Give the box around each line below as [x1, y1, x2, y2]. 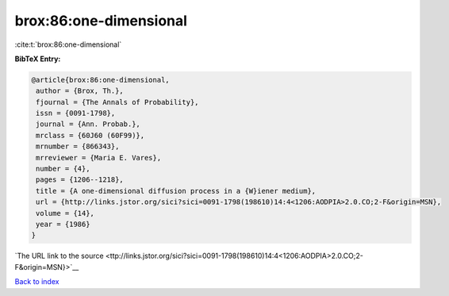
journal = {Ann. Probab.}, [36, 120, 140, 129]
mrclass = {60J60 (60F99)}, [36, 131, 145, 140]
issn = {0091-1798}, [36, 109, 116, 118]
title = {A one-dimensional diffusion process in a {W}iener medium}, [36, 186, 317, 195]
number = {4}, [36, 164, 90, 174]
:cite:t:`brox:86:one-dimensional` [14, 40, 122, 49]
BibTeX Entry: [14, 54, 61, 63]
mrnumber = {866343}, [36, 142, 120, 151]
